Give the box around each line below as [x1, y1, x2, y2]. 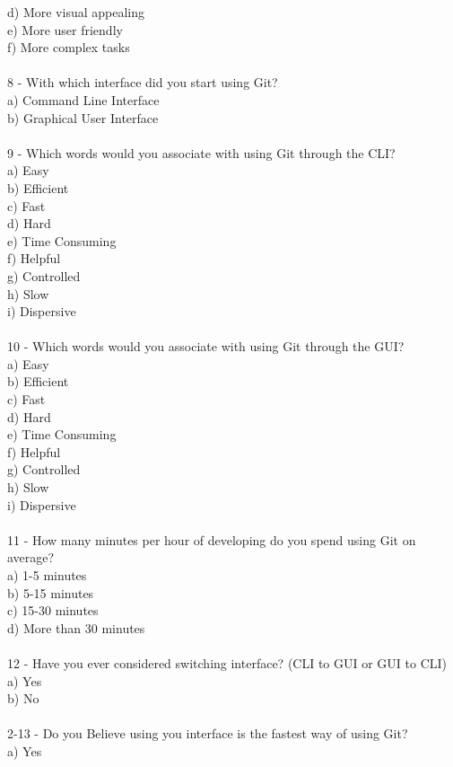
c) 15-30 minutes [7, 601, 99, 620]
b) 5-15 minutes [7, 583, 94, 602]
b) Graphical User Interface [7, 108, 159, 127]
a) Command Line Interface [7, 90, 160, 109]
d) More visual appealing [7, 3, 144, 21]
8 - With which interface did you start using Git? [7, 73, 278, 92]
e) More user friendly [7, 20, 123, 39]
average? [7, 548, 55, 567]
